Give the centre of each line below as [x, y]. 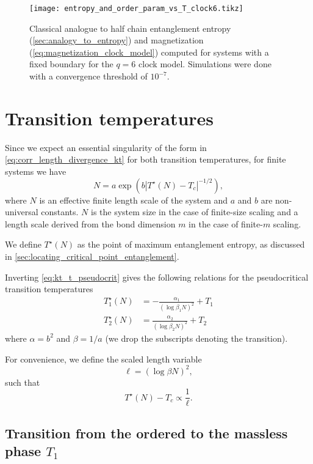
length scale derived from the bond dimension [90, 223]
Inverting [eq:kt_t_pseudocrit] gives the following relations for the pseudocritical [157, 277]
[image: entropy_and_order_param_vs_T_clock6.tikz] [136, 9]
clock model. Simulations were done [205, 64]
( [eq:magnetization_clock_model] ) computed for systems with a [149, 52]
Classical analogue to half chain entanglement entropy [130, 28]
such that [23, 382]
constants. [60, 212]
